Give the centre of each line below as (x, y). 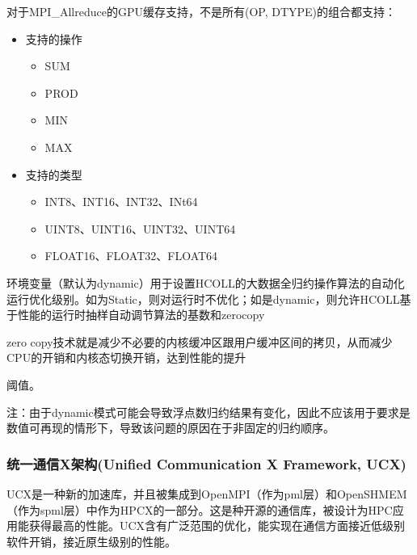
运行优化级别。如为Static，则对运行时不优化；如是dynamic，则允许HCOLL (203, 299)
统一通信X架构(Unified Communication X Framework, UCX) (206, 463)
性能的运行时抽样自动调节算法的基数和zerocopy (141, 315)
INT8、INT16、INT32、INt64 (121, 202)
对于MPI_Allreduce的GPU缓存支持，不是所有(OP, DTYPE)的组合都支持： (202, 11)
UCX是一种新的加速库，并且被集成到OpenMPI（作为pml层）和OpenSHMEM (207, 493)
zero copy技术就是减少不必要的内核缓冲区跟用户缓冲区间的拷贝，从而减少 (200, 341)
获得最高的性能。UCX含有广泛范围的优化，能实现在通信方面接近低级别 (217, 526)
